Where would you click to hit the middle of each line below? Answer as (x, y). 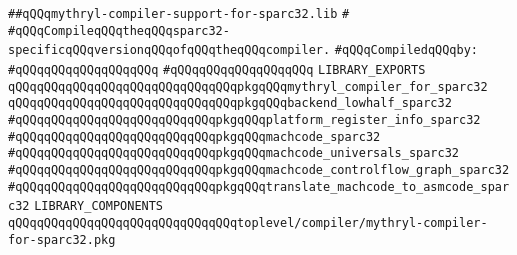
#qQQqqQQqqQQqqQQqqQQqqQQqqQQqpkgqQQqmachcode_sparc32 (194, 136)
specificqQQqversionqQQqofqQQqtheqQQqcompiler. (169, 50)
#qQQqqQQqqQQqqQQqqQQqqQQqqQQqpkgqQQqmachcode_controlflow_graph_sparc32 (259, 169)
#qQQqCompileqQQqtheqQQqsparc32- (119, 30)
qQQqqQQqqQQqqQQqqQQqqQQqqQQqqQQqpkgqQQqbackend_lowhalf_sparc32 (230, 103)
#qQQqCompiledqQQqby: (406, 50)
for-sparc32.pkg (62, 239)
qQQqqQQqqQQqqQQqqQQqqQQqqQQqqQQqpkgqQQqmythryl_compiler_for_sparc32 (248, 86)
